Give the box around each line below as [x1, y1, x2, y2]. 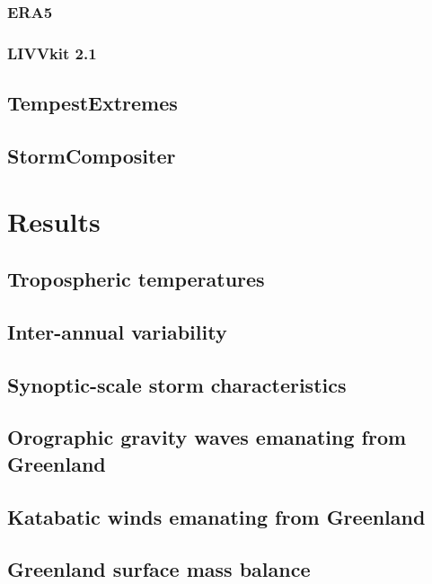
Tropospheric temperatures [7, 265, 265, 293]
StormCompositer [7, 141, 176, 169]
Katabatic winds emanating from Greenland [7, 502, 426, 530]
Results [7, 203, 101, 240]
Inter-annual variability [7, 317, 227, 345]
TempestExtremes [7, 89, 178, 117]
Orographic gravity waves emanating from [7, 423, 407, 451]
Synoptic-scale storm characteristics [7, 370, 347, 398]
